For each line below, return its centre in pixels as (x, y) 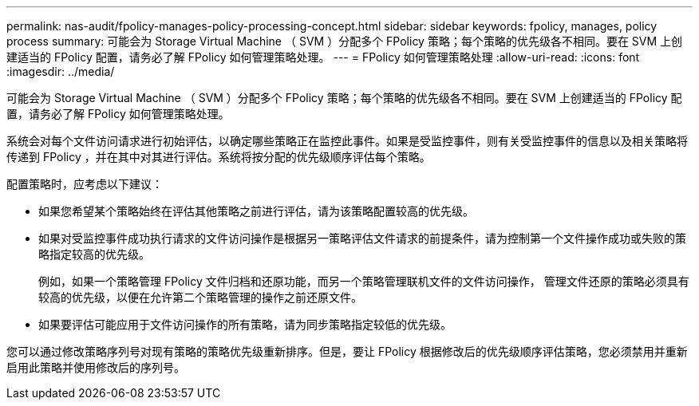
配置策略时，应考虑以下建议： (85, 184)
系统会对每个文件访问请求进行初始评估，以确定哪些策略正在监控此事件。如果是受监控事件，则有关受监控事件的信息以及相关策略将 (347, 141)
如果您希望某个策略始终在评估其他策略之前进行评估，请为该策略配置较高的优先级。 (256, 211)
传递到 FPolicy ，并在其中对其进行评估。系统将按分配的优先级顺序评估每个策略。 (219, 157)
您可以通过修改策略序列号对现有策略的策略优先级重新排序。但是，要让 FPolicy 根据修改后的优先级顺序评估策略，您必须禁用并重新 (347, 351)
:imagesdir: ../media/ (61, 71)
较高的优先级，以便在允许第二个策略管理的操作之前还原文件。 (200, 297)
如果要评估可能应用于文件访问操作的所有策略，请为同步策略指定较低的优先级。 (245, 324)
